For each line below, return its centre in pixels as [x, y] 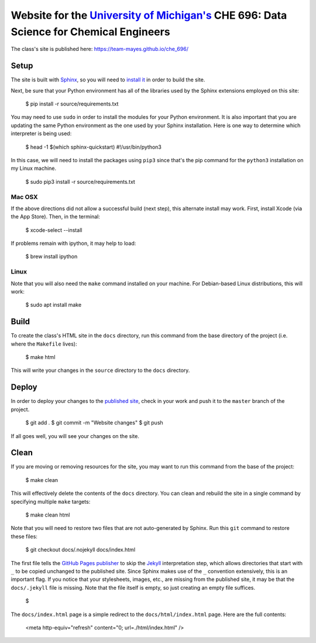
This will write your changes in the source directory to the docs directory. [100, 370]
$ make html [40, 357]
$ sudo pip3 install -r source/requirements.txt [80, 182]
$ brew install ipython [51, 256]
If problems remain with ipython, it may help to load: [73, 244]
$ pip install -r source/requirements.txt [72, 104]
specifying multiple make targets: [51, 501]
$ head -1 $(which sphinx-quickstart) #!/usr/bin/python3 [94, 147]
